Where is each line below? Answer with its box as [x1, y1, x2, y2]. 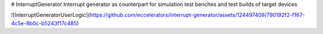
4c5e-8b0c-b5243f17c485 [11, 19, 77, 26]
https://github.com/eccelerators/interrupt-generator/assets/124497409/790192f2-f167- [90, 12, 305, 19]
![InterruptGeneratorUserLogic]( [11, 12, 90, 19]
